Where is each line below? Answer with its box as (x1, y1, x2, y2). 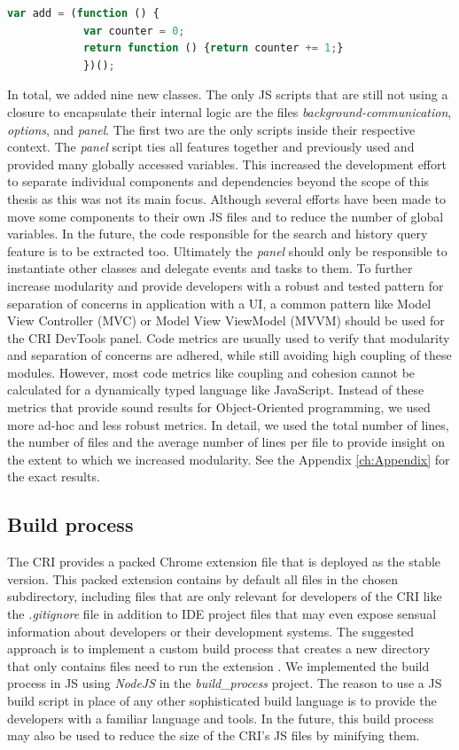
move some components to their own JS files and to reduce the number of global (7, 207, 444, 225)
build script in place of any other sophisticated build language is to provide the (7, 691, 437, 709)
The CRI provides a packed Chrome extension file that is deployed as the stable (7, 552, 441, 571)
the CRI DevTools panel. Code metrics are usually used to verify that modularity (7, 328, 450, 347)
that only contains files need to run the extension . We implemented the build (7, 656, 430, 675)
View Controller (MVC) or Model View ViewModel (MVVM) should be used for (7, 311, 445, 330)
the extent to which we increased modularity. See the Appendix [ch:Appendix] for (7, 449, 450, 468)
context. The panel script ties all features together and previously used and (7, 137, 415, 156)
